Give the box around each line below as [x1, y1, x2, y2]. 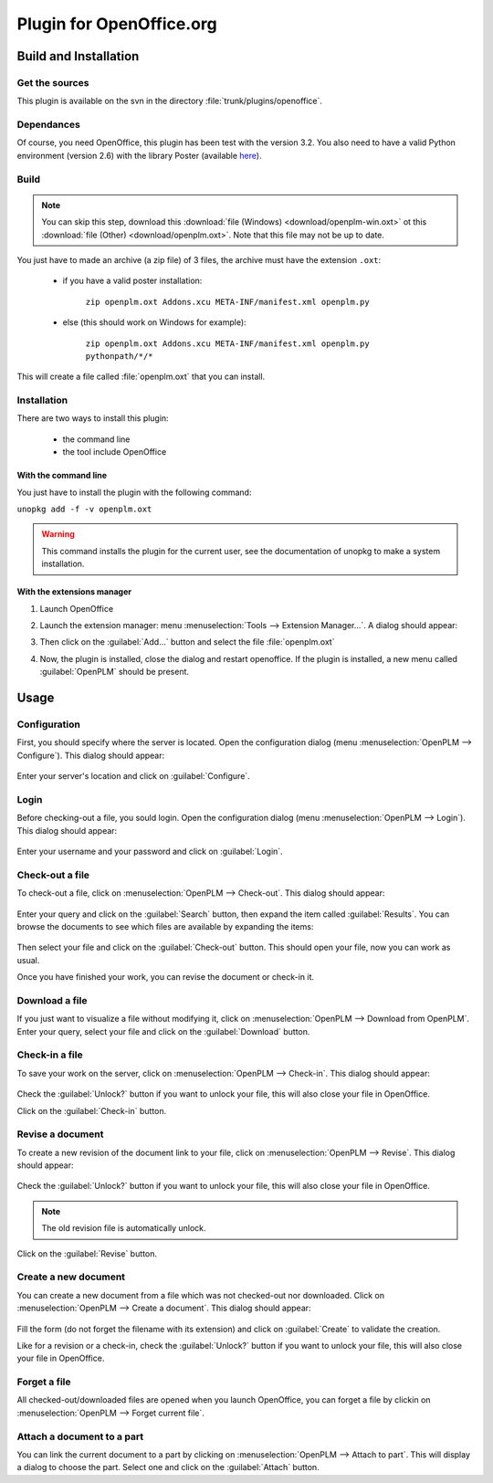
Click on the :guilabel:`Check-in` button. [16, 1105, 167, 1116]
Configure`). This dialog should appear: [16, 750, 165, 761]
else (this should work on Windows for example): [62, 317, 246, 328]
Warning [41, 529, 75, 540]
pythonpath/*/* [85, 351, 154, 361]
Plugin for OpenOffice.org [16, 14, 218, 34]
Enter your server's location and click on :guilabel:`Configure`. [16, 771, 250, 782]
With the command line [16, 470, 108, 481]
